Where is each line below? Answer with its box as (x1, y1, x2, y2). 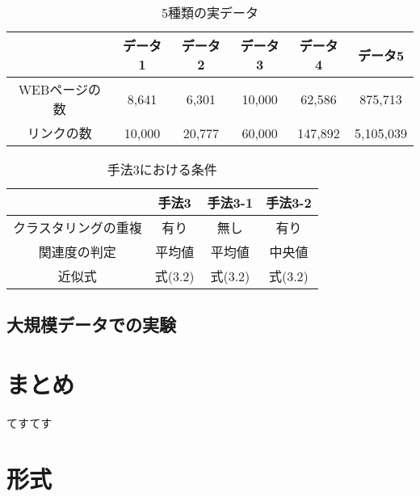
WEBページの (18, 80, 102, 99)
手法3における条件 (107, 160, 217, 179)
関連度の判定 (38, 242, 116, 261)
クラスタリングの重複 (13, 218, 142, 237)
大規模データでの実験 (6, 312, 176, 337)
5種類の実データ (161, 3, 258, 22)
